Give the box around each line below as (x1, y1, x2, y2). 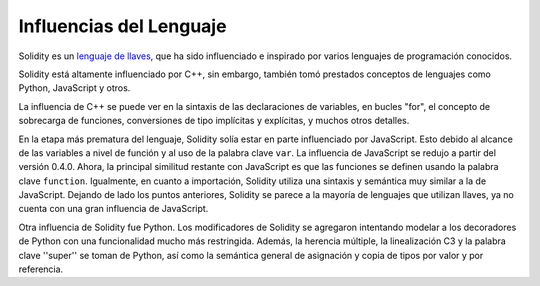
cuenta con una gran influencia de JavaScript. (18, 203, 209, 215)
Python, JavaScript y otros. (18, 82, 131, 94)
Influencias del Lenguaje (18, 15, 227, 37)
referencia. (18, 263, 64, 275)
